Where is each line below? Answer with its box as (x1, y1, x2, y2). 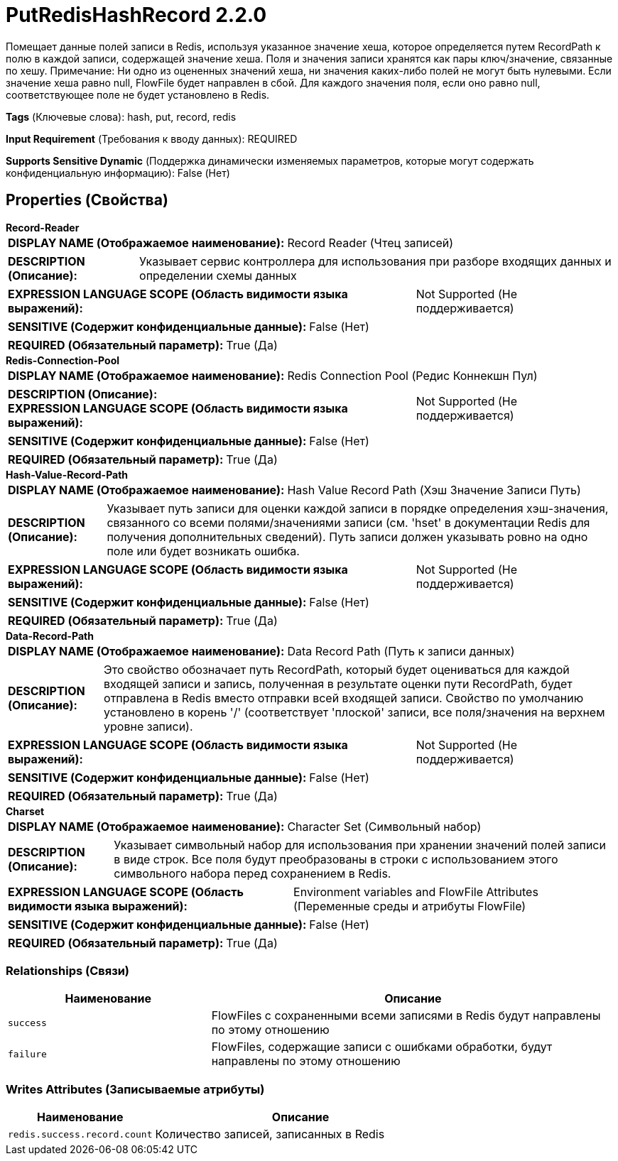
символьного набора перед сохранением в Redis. (114, 866, 391, 881)
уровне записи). (104, 719, 193, 734)
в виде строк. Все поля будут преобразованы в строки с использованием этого (114, 851, 558, 866)
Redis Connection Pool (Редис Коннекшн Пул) (287, 368, 538, 383)
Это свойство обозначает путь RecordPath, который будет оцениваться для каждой (104, 662, 570, 677)
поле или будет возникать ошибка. (107, 543, 300, 558)
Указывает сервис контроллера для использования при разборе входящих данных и (139, 254, 612, 268)
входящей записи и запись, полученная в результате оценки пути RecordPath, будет (104, 676, 573, 691)
